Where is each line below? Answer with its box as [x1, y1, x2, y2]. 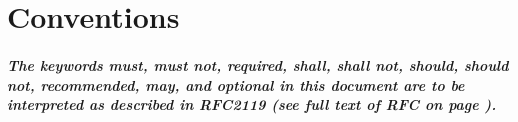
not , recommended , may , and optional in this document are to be [7, 74, 465, 95]
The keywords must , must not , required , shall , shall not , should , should [7, 54, 509, 75]
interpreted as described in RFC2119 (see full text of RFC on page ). [7, 94, 497, 115]
